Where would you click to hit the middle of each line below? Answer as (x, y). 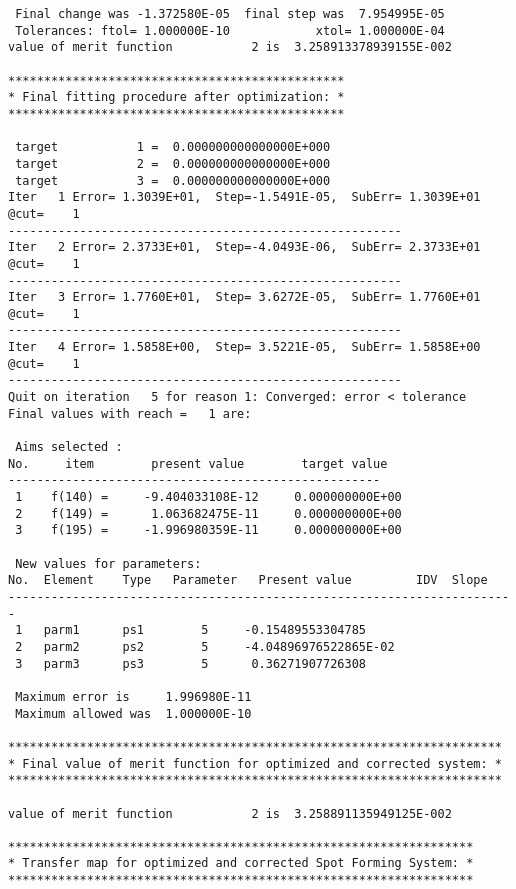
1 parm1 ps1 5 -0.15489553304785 (190, 630)
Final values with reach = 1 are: (130, 413)
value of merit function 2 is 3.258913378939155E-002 (230, 47)
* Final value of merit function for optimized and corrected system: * (255, 763)
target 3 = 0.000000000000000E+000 (173, 180)
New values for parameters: (108, 563)
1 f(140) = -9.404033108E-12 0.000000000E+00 (208, 497)
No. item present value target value (198, 463)
